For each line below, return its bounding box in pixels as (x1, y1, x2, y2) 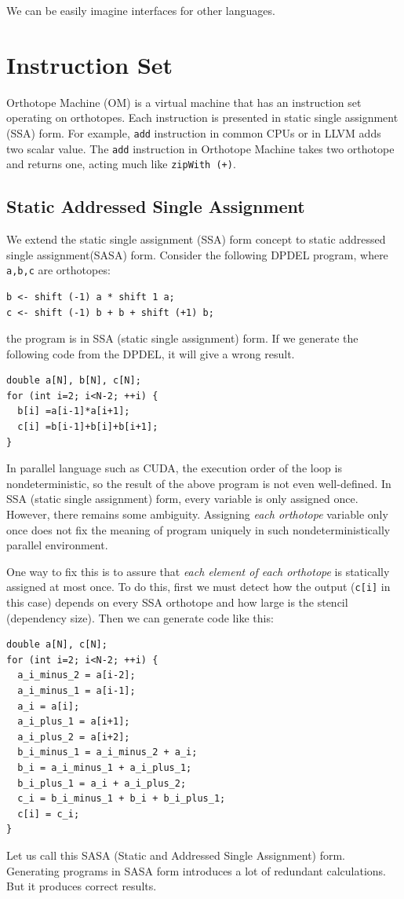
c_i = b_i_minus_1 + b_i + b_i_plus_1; (17, 793, 226, 805)
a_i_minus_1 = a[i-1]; (17, 685, 136, 697)
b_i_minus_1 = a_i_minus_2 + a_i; (17, 747, 198, 758)
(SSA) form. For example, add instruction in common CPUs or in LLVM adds (6, 124, 381, 141)
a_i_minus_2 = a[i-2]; (17, 670, 136, 681)
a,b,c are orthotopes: (6, 262, 111, 278)
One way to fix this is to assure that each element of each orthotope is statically (6, 563, 390, 579)
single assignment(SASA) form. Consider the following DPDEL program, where (6, 246, 388, 262)
